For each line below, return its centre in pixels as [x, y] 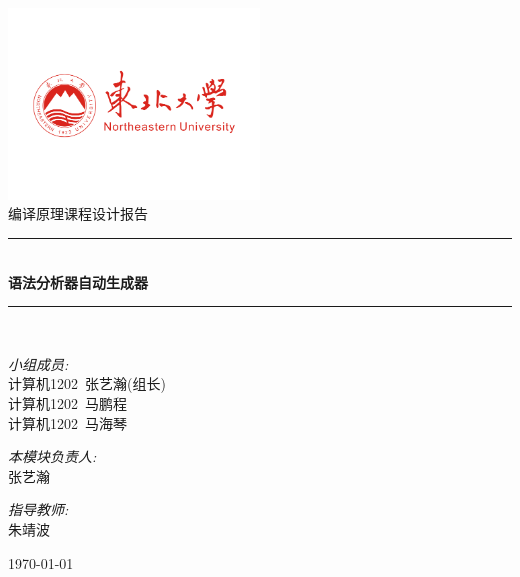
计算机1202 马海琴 [67, 422]
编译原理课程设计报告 [78, 213]
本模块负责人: [52, 456]
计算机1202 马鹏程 [67, 403]
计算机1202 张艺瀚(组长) [87, 383]
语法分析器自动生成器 [78, 281]
